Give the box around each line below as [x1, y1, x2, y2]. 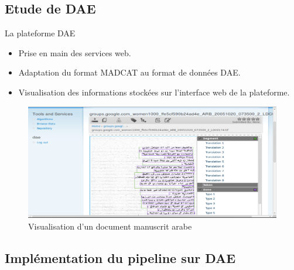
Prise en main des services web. [18, 46, 131, 59]
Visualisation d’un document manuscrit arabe [28, 220, 192, 233]
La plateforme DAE [5, 27, 76, 39]
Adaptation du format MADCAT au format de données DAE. [18, 66, 241, 78]
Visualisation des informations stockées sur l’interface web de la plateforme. [18, 86, 290, 98]
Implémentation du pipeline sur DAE [5, 249, 236, 267]
